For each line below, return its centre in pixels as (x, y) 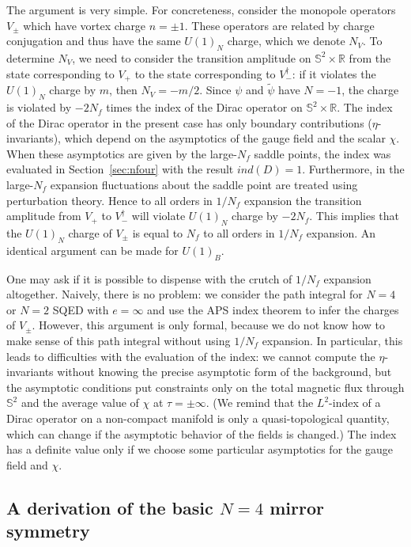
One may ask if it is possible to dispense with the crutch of (149, 278)
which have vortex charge (85, 25)
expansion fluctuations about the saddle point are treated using (204, 185)
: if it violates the (334, 73)
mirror (297, 507)
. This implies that (354, 216)
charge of (90, 233)
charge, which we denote (286, 41)
